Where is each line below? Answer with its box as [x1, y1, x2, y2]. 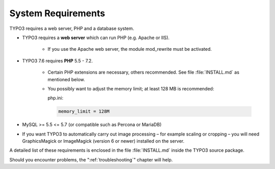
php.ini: [47, 95, 64, 101]
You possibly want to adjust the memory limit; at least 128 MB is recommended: [47, 85, 214, 91]
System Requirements [9, 8, 105, 19]
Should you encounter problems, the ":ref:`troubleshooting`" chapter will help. [9, 156, 173, 162]
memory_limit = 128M [58, 109, 109, 114]
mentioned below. [47, 76, 85, 82]
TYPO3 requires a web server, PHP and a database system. [9, 25, 134, 31]
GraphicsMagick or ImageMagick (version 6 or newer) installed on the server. [22, 138, 185, 144]
